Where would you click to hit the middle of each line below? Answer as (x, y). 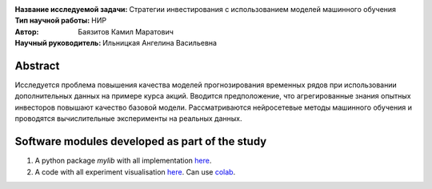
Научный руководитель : (58, 43)
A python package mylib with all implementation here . (123, 161)
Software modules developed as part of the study (141, 141)
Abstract (37, 65)
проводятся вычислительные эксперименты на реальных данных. (128, 119)
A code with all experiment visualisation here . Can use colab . (135, 171)
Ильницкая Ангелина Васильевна (160, 43)
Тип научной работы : (52, 21)
